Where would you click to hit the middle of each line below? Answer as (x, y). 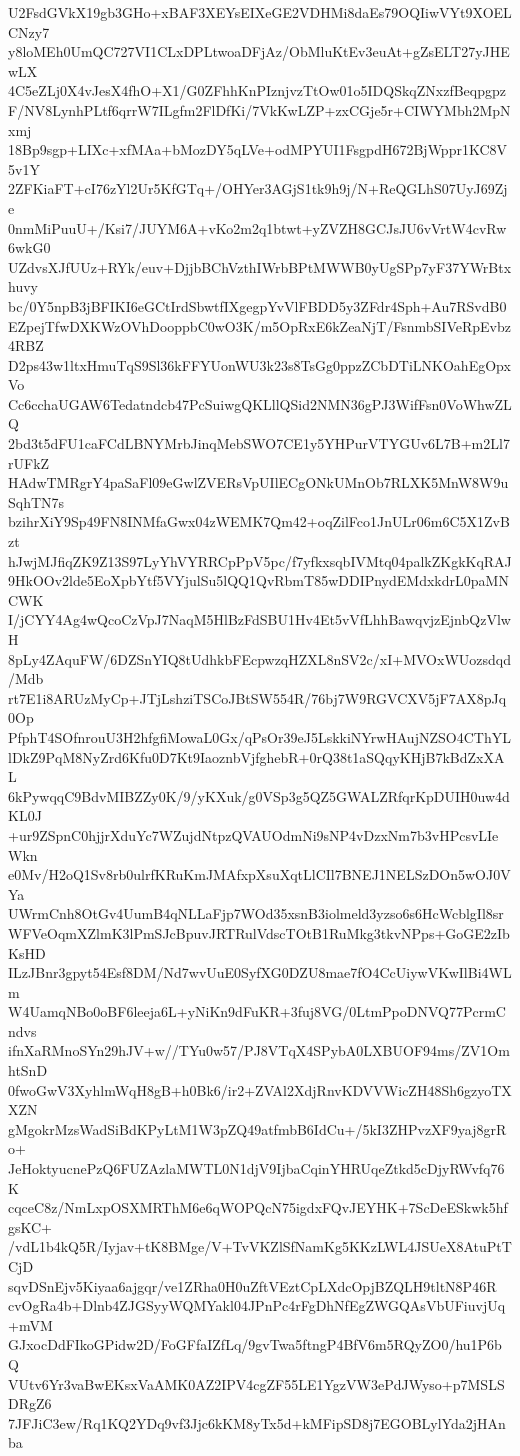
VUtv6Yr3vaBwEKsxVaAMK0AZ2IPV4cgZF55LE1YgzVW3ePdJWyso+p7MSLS (256, 1383)
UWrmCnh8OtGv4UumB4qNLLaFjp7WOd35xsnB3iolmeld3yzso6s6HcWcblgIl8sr (256, 913)
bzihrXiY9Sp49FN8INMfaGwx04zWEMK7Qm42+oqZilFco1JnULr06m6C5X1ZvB (259, 521)
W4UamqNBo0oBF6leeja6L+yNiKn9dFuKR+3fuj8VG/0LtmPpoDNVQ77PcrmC (257, 1011)
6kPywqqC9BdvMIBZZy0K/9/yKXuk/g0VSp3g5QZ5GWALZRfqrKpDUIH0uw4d (259, 795)
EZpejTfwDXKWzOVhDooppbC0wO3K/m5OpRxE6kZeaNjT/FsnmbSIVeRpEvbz (259, 325)
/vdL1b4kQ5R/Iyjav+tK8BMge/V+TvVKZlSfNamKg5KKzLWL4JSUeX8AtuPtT (260, 1246)
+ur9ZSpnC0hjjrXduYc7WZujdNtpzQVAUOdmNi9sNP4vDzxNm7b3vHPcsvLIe (253, 834)
